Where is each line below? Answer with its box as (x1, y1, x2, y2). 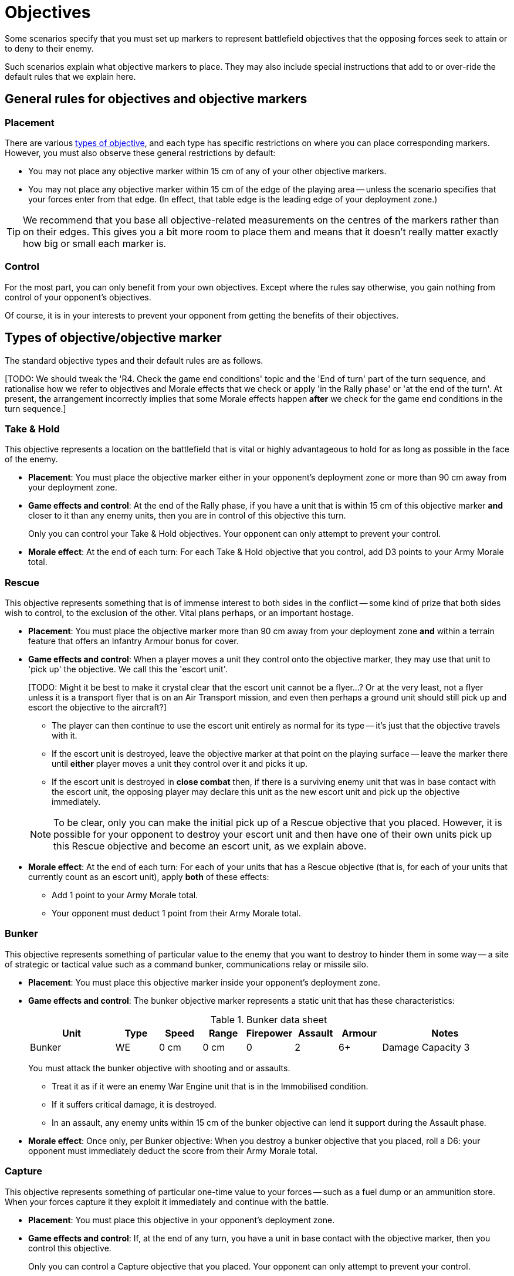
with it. (52, 730, 77, 741)
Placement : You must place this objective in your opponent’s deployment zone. (28, 1214, 335, 1225)
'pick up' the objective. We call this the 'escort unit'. (28, 664, 228, 675)
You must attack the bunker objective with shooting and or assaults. (28, 1062, 290, 1073)
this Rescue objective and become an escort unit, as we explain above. (53, 840, 367, 852)
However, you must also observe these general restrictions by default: (5, 147, 276, 158)
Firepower (246, 1027, 293, 1039)
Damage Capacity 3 (382, 1041, 470, 1053)
